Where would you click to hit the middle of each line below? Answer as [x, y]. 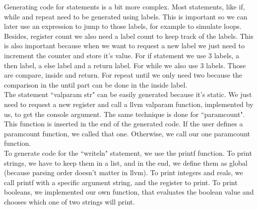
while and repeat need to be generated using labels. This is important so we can [126, 16]
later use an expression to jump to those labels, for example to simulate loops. [123, 26]
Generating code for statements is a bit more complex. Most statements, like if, [125, 6]
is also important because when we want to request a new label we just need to [124, 46]
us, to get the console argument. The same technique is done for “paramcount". [125, 114]
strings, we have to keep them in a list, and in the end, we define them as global [126, 162]
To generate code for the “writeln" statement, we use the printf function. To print [128, 153]
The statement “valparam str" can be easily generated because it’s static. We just [128, 94]
